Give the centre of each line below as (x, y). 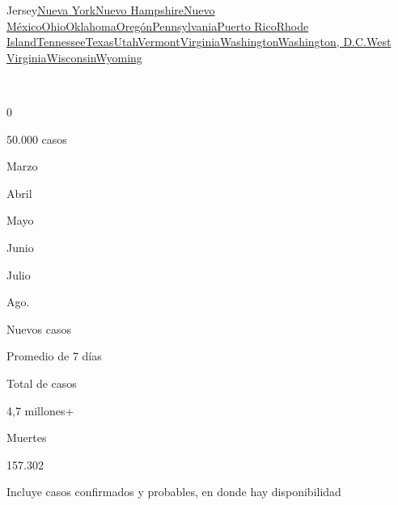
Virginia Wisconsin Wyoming (74, 57)
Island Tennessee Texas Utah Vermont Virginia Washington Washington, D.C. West (199, 42)
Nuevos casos (39, 328)
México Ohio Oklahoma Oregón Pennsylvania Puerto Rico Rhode (158, 25)
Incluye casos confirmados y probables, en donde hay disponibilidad (174, 492)
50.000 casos (37, 139)
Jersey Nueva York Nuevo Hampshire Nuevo (111, 10)
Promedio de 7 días (54, 356)
